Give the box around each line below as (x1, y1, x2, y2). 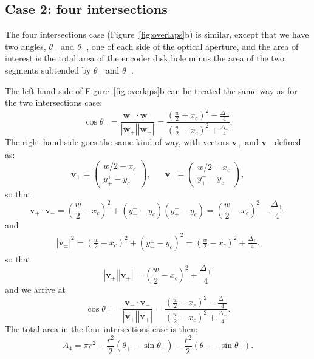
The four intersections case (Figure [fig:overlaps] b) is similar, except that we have (5, 28, 309, 41)
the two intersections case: (5, 96, 103, 109)
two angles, (5, 39, 46, 52)
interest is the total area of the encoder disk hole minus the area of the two (5, 52, 285, 64)
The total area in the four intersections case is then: (5, 323, 198, 335)
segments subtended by (5, 63, 91, 76)
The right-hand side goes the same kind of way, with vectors (5, 135, 230, 148)
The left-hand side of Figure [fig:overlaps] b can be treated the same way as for (5, 84, 298, 97)
